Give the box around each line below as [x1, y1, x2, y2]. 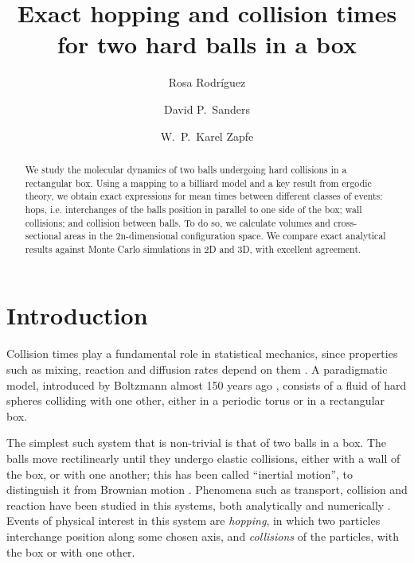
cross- [333, 215, 357, 229]
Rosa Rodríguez [168, 74, 246, 91]
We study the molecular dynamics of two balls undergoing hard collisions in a [25, 162, 347, 176]
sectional [25, 229, 61, 243]
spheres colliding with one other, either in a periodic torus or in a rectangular [6, 392, 385, 409]
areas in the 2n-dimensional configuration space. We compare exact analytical [64, 229, 386, 243]
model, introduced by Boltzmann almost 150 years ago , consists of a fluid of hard [6, 376, 407, 393]
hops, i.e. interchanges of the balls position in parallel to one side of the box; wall [25, 202, 362, 215]
